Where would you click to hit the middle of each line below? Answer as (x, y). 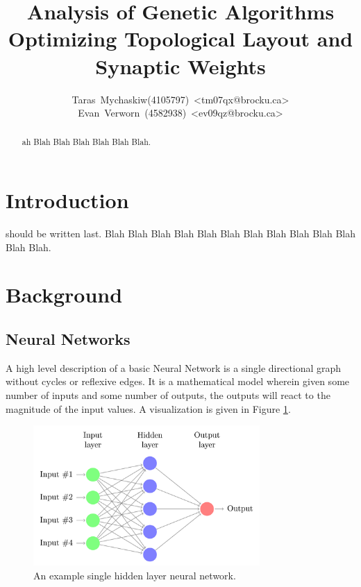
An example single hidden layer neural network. (135, 575)
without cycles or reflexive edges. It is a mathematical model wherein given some (178, 381)
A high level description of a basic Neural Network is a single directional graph (174, 367)
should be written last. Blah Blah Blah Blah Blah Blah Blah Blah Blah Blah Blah (181, 233)
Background (64, 295)
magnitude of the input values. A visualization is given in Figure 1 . (148, 408)
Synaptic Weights (180, 66)
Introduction (67, 200)
